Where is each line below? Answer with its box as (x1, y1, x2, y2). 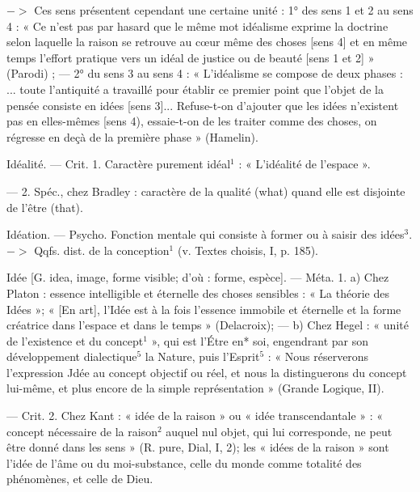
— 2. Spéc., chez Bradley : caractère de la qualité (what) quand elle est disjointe (6, 182, 405, 199)
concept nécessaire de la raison (6, 422, 157, 439)
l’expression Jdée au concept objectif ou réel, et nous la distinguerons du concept (6, 363, 407, 380)
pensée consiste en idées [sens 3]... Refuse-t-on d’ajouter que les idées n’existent (6, 96, 399, 113)
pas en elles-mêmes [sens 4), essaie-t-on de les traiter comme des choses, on (6, 112, 377, 129)
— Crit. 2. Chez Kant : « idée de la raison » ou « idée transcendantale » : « (6, 407, 384, 424)
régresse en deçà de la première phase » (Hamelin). (6, 128, 258, 145)
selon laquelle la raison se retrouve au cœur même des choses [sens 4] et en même (6, 33, 408, 50)
